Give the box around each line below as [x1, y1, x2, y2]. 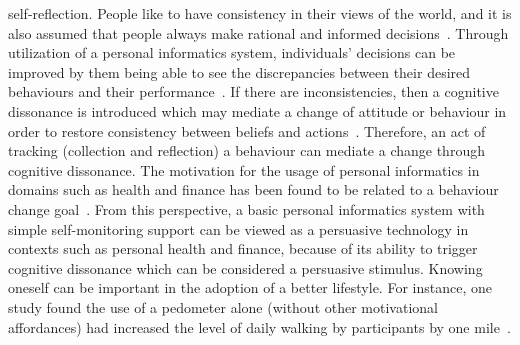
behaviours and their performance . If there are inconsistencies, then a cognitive [8, 81, 499, 102]
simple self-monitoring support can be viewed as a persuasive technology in [8, 218, 469, 239]
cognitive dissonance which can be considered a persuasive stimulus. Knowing [8, 257, 483, 278]
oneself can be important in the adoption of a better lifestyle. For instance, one [8, 277, 492, 298]
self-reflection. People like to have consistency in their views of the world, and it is [8, 3, 512, 23]
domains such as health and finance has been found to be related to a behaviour [8, 179, 499, 200]
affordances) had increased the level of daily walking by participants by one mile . [8, 316, 511, 337]
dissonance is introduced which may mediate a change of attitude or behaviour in [8, 100, 507, 121]
